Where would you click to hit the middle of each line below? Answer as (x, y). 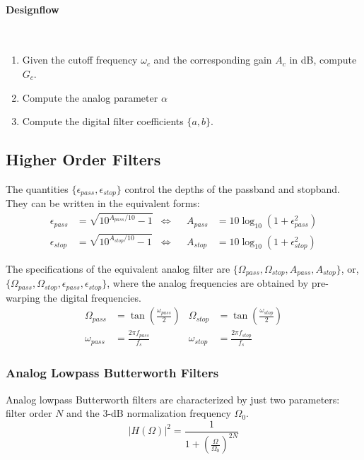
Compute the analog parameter (90, 97)
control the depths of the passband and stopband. (232, 188)
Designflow (33, 9)
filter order (29, 413)
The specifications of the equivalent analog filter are (118, 268)
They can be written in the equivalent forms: (103, 203)
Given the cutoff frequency (80, 60)
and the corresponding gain (213, 60)
